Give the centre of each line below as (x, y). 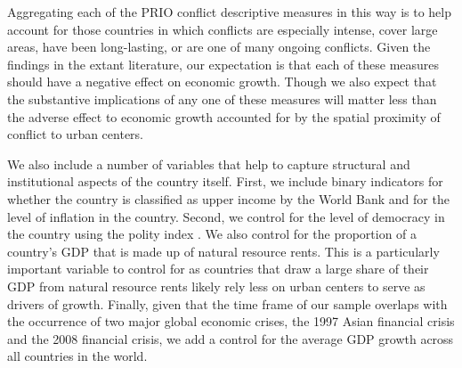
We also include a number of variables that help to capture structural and (209, 164)
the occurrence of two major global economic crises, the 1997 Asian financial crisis (231, 321)
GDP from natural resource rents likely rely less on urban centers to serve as (216, 286)
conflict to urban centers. (75, 134)
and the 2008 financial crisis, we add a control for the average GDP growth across (231, 338)
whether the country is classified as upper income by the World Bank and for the (228, 198)
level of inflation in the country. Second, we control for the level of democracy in (226, 216)
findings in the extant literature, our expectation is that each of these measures (223, 64)
